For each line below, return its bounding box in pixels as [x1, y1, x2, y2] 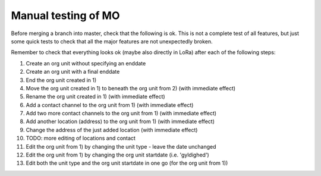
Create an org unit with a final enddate [26, 68, 120, 76]
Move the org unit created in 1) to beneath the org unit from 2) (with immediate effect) [26, 84, 236, 92]
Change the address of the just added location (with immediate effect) [26, 126, 198, 133]
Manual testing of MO [11, 9, 120, 22]
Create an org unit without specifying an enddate [26, 59, 146, 67]
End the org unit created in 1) [26, 76, 97, 83]
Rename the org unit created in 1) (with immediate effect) [26, 93, 166, 100]
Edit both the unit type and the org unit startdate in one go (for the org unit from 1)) [26, 159, 228, 166]
